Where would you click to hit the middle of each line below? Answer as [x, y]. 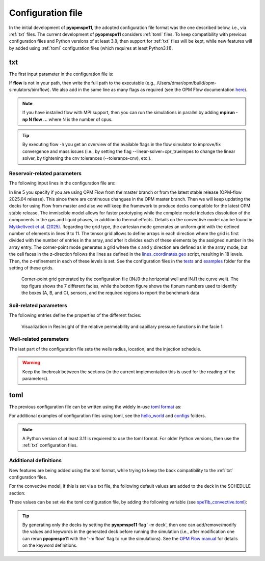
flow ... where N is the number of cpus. [73, 119]
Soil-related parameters [38, 305]
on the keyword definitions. [50, 545]
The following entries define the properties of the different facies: [75, 315]
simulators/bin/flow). [30, 90]
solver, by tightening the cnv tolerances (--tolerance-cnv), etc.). [87, 158]
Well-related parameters [39, 339]
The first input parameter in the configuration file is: [61, 74]
